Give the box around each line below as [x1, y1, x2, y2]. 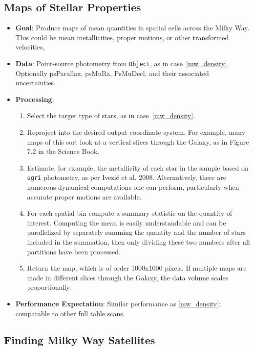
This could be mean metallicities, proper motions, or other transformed [15, 32, 229, 42]
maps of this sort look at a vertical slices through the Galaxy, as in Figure [27, 136, 249, 147]
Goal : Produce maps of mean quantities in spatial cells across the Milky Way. [15, 23, 250, 33]
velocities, [15, 42, 45, 52]
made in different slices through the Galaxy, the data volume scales [27, 272, 229, 282]
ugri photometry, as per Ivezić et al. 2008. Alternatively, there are [27, 172, 226, 182]
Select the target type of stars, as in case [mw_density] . [27, 110, 195, 121]
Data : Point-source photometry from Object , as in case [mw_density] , [15, 58, 229, 68]
